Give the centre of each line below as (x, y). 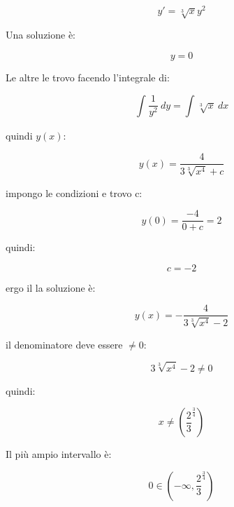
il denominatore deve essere (64, 344)
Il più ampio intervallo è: (59, 454)
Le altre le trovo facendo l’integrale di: (88, 77)
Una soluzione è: (41, 35)
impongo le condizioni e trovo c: (74, 192)
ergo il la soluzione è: (51, 287)
